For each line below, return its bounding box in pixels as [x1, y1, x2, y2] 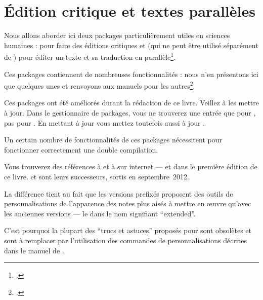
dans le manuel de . [4, 245, 64, 255]
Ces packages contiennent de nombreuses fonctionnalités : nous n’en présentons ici [4, 68, 258, 79]
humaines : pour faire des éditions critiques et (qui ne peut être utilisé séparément [4, 40, 258, 50]
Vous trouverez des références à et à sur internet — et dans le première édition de [4, 161, 257, 172]
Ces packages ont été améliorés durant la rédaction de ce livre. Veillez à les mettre [4, 97, 259, 108]
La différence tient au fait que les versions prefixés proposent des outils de [4, 188, 233, 199]
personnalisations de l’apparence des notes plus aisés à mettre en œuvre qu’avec [4, 198, 251, 209]
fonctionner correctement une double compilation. [4, 144, 158, 155]
